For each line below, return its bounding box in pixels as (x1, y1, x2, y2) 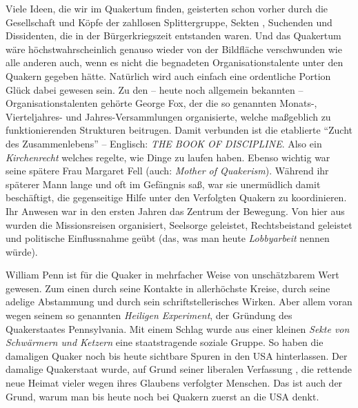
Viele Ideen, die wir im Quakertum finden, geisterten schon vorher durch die (6, 1, 328, 15)
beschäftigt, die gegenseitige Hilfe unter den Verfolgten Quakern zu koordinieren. (6, 190, 347, 205)
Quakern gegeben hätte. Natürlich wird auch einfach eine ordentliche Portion (6, 68, 331, 83)
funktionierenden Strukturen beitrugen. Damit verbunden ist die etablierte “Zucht (6, 123, 353, 137)
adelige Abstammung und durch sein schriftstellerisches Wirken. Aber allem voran (6, 294, 352, 309)
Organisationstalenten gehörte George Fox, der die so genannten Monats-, (6, 96, 317, 110)
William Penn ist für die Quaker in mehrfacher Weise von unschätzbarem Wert (6, 267, 339, 282)
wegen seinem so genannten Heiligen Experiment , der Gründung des (6, 308, 292, 323)
